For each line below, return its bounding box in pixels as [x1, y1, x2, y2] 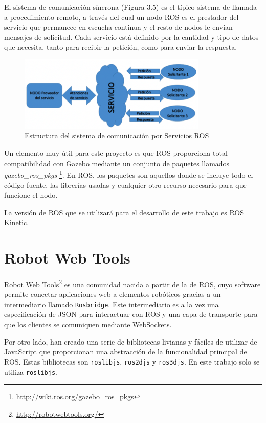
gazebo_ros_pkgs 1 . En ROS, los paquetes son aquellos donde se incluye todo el [4, 168, 253, 180]
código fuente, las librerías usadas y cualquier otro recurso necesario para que [4, 179, 247, 190]
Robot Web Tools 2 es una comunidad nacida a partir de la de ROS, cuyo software [4, 277, 261, 289]
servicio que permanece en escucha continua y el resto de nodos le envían [4, 22, 233, 32]
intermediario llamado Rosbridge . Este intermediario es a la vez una [4, 298, 219, 309]
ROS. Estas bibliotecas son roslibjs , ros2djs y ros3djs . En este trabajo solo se [4, 356, 260, 367]
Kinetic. [4, 217, 29, 228]
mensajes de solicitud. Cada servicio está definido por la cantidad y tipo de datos [4, 31, 259, 42]
